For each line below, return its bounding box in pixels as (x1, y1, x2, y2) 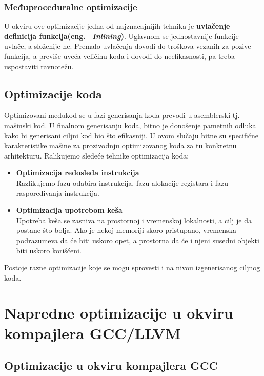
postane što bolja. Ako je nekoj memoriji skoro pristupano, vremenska (16, 225, 236, 235)
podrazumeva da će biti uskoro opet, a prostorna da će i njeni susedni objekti (16, 234, 259, 245)
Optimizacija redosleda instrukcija (16, 167, 139, 178)
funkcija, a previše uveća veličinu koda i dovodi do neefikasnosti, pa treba (4, 51, 235, 61)
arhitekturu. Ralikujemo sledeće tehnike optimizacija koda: (4, 150, 189, 161)
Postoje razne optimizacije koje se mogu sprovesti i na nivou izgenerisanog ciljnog (4, 262, 260, 273)
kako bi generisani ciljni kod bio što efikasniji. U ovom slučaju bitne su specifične (4, 130, 258, 141)
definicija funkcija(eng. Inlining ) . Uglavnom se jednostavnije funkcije (4, 30, 239, 41)
